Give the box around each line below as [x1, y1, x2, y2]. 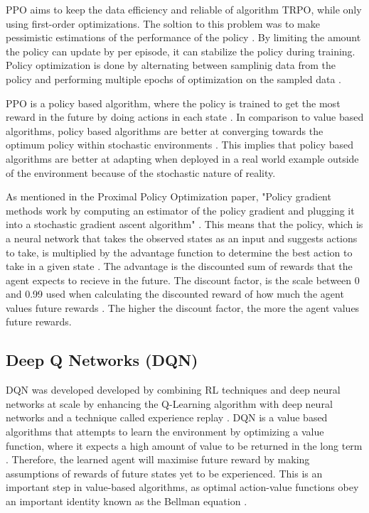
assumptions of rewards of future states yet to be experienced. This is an [6, 465, 323, 480]
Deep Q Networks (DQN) [6, 349, 198, 371]
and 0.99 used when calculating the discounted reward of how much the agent [6, 286, 344, 301]
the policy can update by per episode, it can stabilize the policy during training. [6, 43, 355, 58]
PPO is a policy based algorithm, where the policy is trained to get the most [6, 95, 341, 110]
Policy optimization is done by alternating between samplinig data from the [6, 58, 336, 72]
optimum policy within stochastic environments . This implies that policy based [6, 137, 353, 152]
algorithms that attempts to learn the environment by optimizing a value [6, 424, 324, 439]
